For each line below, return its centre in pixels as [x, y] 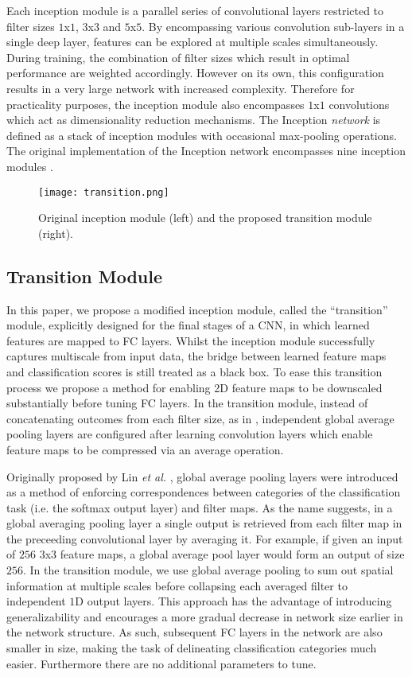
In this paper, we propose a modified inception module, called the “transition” [197, 309]
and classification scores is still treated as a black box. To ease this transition [194, 371]
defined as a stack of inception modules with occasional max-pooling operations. [202, 135]
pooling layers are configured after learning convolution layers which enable [190, 434]
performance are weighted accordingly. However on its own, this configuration [195, 73]
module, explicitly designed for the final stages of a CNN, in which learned [188, 325]
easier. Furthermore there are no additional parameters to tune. [161, 663]
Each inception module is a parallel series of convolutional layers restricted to [195, 10]
